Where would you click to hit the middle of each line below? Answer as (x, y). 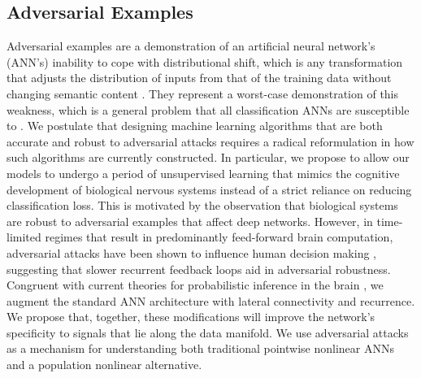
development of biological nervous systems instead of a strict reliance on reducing (209, 189)
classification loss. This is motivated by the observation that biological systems (202, 205)
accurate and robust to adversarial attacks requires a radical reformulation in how (210, 141)
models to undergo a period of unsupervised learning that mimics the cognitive (203, 173)
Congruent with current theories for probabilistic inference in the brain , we (195, 285)
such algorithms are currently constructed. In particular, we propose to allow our (208, 157)
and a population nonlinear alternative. (104, 365)
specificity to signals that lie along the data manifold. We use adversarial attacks (208, 332)
